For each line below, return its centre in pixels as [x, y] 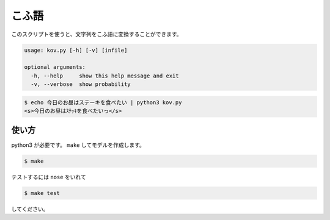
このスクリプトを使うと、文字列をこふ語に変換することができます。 [97, 34]
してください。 [30, 209]
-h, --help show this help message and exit [105, 76]
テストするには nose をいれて [49, 177]
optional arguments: [55, 67]
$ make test [42, 193]
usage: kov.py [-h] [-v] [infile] [76, 50]
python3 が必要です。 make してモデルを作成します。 [78, 145]
